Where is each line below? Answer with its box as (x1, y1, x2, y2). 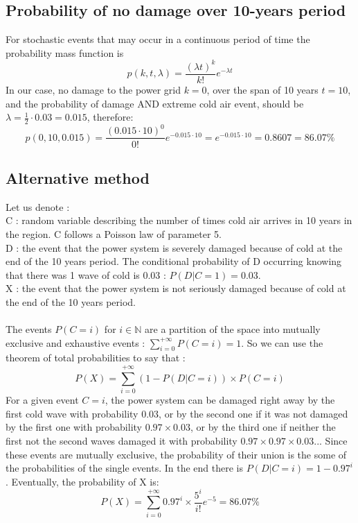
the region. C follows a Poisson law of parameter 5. (6, 226, 222, 241)
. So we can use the (241, 335, 323, 350)
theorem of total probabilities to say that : (6, 350, 186, 365)
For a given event (6, 393, 79, 407)
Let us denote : (6, 199, 70, 214)
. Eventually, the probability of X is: (6, 474, 159, 488)
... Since (314, 433, 348, 447)
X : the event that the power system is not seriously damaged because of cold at (6, 281, 346, 295)
